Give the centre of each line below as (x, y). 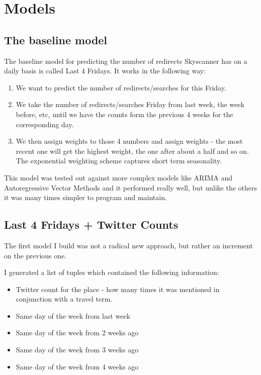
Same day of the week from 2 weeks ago (77, 333)
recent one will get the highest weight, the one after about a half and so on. (132, 151)
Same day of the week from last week (73, 315)
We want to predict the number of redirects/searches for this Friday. (121, 87)
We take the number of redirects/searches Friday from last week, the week (130, 104)
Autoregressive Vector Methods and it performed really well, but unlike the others (131, 187)
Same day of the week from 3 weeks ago (77, 350)
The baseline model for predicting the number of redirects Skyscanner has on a (126, 61)
